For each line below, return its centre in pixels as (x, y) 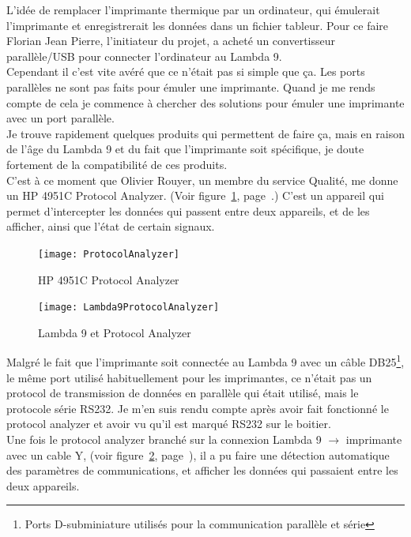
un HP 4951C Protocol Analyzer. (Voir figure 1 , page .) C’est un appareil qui (195, 195)
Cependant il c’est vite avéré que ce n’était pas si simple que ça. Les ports (186, 71)
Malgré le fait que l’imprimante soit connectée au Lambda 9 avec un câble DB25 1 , (205, 361)
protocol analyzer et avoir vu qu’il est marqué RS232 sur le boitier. (169, 424)
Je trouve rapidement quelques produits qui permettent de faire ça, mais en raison (205, 133)
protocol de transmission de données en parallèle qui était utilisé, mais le (183, 393)
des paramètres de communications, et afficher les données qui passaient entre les (202, 470)
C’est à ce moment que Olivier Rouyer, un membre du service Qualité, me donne (202, 180)
